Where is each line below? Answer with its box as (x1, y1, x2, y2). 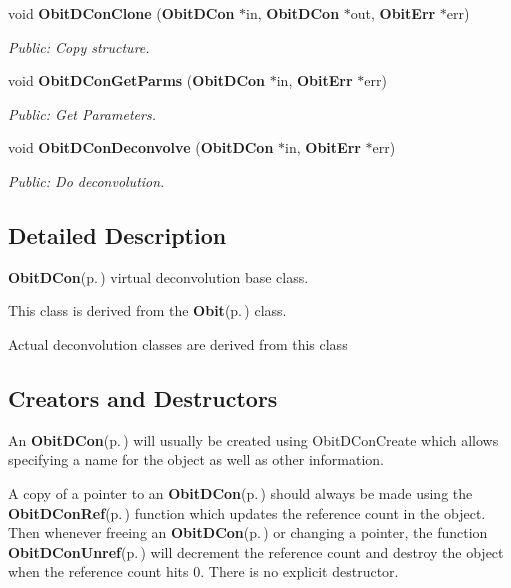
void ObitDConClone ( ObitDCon (8, 3, 235, 23)
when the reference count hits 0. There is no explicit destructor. (8, 561, 399, 582)
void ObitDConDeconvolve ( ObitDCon (8, 137, 274, 158)
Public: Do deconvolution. (8, 170, 165, 191)
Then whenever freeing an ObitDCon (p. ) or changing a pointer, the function (8, 522, 488, 543)
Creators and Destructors (8, 382, 278, 413)
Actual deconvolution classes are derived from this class (8, 333, 348, 354)
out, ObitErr (350, 3, 436, 23)
